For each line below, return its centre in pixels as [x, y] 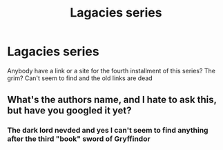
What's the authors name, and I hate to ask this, [112, 100]
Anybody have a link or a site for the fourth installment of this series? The [111, 71]
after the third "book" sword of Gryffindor [79, 139]
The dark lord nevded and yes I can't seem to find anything [108, 131]
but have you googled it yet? [70, 111]
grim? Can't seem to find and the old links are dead [80, 78]
